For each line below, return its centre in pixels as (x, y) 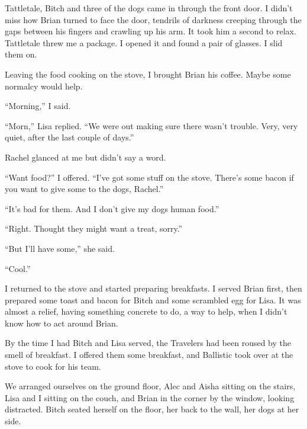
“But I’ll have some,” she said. (60, 248)
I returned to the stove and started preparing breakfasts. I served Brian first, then (153, 288)
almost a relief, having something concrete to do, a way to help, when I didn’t (146, 311)
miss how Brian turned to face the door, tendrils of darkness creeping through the (153, 19)
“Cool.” (18, 268)
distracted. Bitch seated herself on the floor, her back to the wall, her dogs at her (152, 409)
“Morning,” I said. (38, 106)
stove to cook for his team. (53, 366)
